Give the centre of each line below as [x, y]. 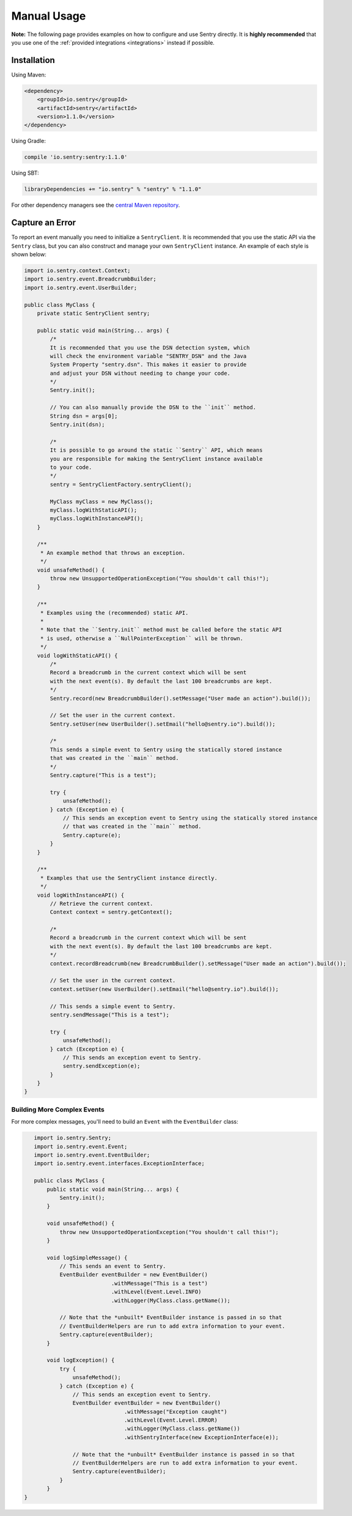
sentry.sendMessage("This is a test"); [109, 1014]
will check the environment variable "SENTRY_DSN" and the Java [148, 356]
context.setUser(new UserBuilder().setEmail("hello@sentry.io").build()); [164, 989]
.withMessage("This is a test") [159, 1283]
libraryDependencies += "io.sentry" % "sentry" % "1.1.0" [113, 189]
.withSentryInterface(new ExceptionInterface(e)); [201, 1437]
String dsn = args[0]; [84, 416]
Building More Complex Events [58, 1109]
